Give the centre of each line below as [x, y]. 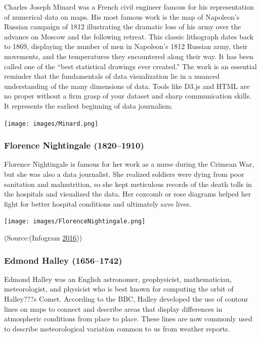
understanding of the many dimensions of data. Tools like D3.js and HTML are [127, 86]
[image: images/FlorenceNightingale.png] [75, 222]
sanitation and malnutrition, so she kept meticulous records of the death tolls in [128, 184]
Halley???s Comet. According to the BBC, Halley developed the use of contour [126, 299]
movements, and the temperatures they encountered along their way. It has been [129, 56]
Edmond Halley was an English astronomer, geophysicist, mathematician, [118, 279]
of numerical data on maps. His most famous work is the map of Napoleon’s [122, 16]
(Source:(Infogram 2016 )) [43, 238]
